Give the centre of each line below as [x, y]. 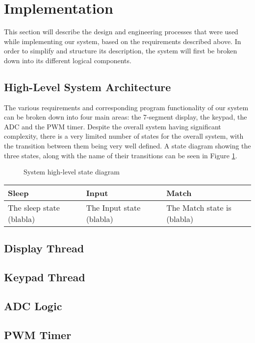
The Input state [113, 207]
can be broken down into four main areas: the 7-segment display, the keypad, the [126, 117]
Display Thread [44, 248]
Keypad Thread [45, 277]
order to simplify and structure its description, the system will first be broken [121, 51]
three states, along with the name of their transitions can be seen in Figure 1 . [121, 155]
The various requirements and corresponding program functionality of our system [126, 107]
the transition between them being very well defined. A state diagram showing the [127, 146]
